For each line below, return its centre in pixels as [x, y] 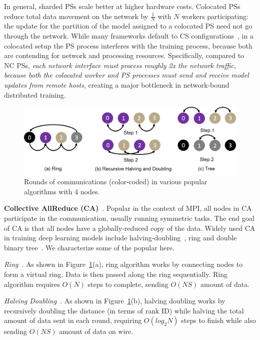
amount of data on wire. [96, 331]
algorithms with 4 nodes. [62, 191]
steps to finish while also [218, 320]
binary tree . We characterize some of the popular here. [89, 247]
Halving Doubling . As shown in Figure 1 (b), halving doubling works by [115, 301]
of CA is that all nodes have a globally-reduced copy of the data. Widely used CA [130, 228]
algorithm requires [32, 284]
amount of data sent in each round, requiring [73, 320]
